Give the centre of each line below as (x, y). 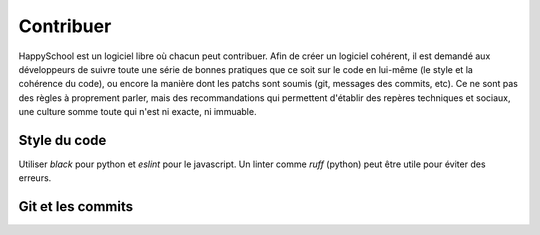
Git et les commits (76, 206)
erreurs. (35, 178)
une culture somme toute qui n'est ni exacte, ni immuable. (137, 112)
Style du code (62, 140)
